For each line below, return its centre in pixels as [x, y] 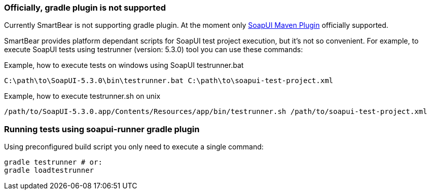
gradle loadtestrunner [49, 170]
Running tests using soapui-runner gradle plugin [102, 129]
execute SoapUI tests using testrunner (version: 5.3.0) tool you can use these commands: [154, 50]
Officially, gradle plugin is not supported [85, 8]
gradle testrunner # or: [53, 162]
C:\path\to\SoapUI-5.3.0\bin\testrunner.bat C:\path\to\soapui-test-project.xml [169, 81]
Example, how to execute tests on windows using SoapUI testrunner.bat [124, 65]
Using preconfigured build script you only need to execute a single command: [134, 147]
